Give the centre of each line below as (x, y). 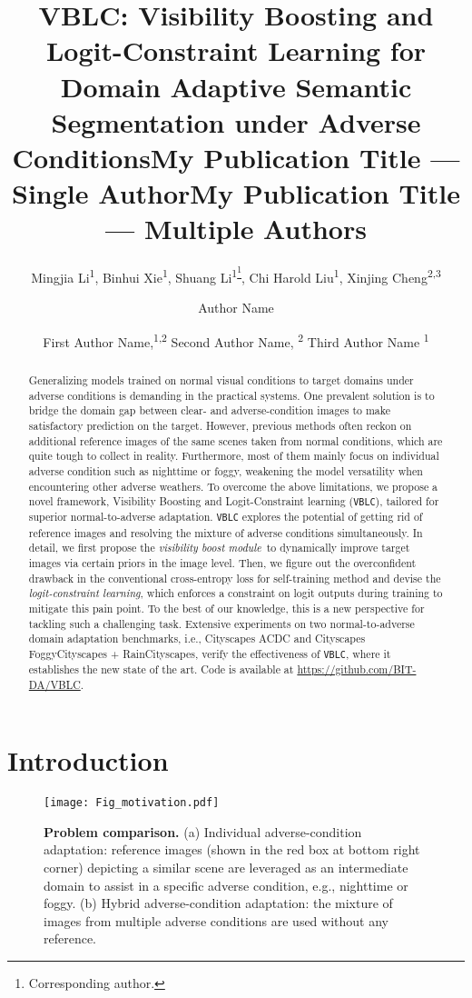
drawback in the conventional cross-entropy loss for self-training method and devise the (235, 578)
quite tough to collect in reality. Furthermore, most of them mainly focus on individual (234, 456)
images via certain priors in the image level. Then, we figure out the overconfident (222, 562)
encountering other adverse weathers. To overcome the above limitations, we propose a (233, 486)
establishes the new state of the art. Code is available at (161, 669)
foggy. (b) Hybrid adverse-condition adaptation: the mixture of (218, 903)
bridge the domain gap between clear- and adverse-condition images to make (210, 410)
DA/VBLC (54, 684)
